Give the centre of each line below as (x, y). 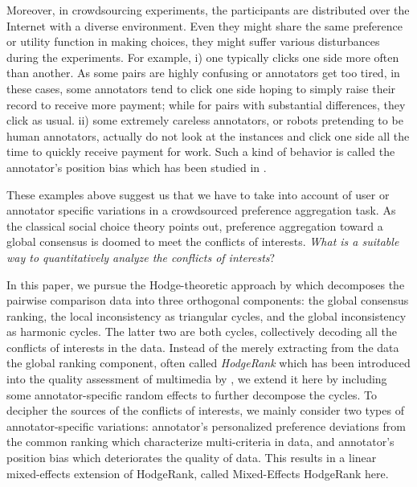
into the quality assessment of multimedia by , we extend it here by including (197, 379)
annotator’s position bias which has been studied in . (137, 167)
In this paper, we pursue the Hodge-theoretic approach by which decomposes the (206, 284)
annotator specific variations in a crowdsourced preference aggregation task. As (201, 210)
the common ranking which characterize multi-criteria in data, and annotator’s (200, 442)
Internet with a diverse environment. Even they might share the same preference (204, 25)
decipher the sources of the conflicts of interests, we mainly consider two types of (205, 410)
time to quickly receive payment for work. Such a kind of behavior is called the (201, 151)
